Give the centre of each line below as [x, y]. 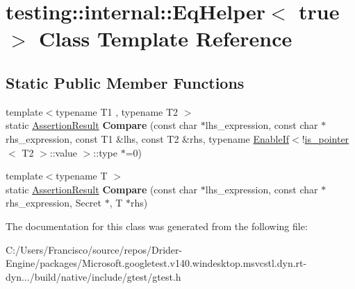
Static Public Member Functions [125, 82]
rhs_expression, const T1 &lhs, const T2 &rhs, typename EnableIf [148, 138]
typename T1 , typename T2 [117, 111]
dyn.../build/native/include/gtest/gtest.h [93, 276]
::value [64, 152]
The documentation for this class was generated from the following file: [157, 226]
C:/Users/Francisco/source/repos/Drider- [94, 249]
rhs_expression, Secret [54, 203]
